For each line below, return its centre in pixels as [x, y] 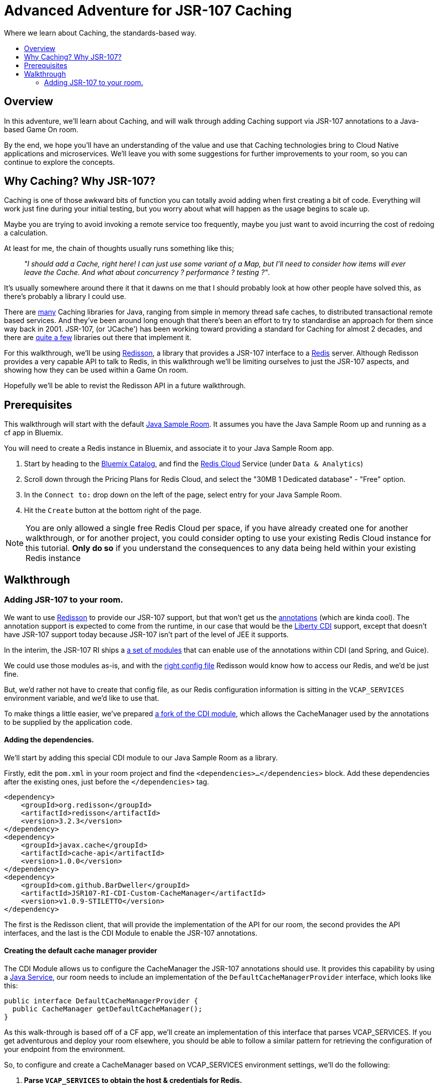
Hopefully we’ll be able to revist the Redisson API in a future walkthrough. [125, 386]
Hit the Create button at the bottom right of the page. [113, 510]
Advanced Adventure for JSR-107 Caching [148, 11]
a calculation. [26, 233]
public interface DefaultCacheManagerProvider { [101, 1001]
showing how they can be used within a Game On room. [96, 370]
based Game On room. [41, 129]
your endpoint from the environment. [65, 1049]
